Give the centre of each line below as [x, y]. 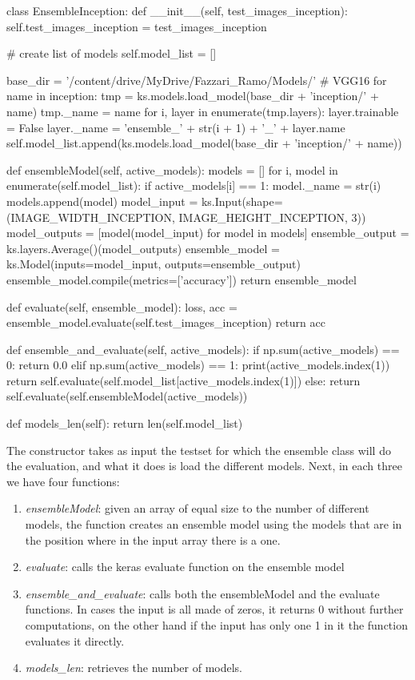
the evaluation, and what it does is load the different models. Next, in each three [204, 466]
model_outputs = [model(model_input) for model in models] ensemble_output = [208, 233]
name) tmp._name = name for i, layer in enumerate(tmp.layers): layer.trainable [203, 111]
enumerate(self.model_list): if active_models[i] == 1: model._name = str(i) [194, 185]
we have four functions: [63, 481]
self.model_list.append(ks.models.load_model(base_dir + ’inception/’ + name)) [204, 143]
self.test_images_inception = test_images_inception [137, 26]
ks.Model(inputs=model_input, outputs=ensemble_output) [154, 264]
